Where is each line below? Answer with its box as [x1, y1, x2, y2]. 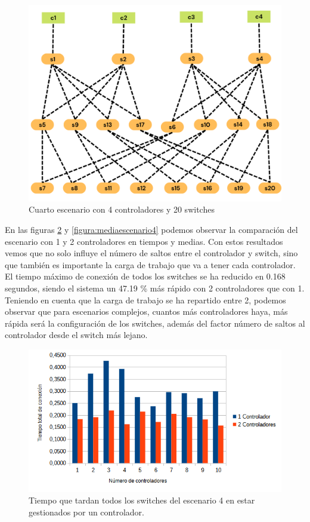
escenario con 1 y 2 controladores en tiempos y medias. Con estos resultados [5, 235, 283, 247]
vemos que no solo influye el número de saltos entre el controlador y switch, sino [5, 247, 298, 259]
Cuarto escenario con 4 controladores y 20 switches [29, 203, 215, 216]
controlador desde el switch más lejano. [5, 328, 148, 341]
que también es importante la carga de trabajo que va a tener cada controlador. [5, 258, 296, 271]
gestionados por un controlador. [29, 506, 144, 518]
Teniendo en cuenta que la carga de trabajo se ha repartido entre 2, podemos [5, 293, 286, 306]
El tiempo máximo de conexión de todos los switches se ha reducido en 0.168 [5, 270, 286, 283]
